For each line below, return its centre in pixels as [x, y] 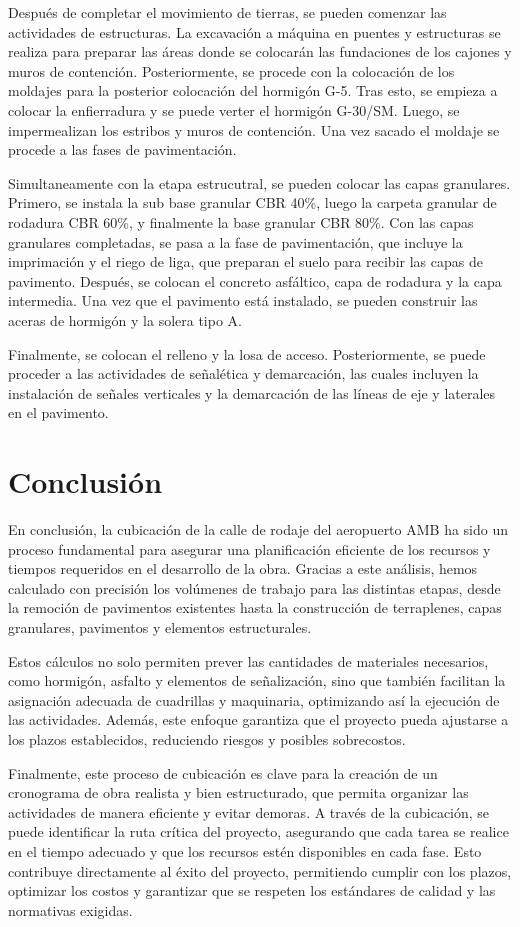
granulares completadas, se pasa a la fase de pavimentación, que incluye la [235, 241]
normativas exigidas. [70, 909]
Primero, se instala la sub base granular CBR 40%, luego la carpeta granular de [252, 202]
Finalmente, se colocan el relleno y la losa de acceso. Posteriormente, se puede [247, 353]
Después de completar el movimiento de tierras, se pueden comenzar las [227, 12]
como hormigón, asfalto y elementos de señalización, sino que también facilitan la [257, 680]
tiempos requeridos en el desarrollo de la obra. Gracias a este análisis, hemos [243, 568]
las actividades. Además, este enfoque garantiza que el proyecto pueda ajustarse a [258, 719]
